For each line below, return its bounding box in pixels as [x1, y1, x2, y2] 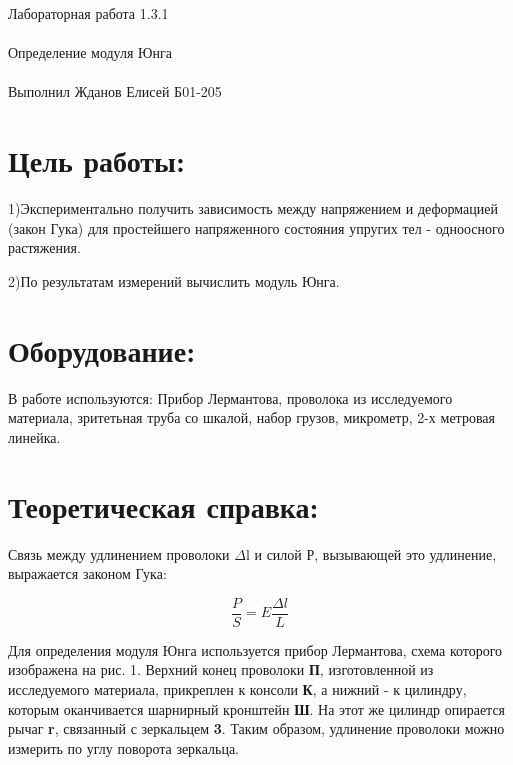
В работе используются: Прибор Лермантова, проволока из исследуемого [8, 387, 453, 408]
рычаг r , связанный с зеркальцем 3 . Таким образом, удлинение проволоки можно [8, 718, 505, 739]
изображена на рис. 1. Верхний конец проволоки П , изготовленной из [8, 659, 434, 680]
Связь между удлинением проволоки [8, 543, 230, 564]
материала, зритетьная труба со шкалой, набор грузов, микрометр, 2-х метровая [8, 407, 495, 428]
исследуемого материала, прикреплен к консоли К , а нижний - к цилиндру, [8, 678, 467, 699]
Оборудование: [8, 329, 196, 370]
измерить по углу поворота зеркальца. [8, 737, 240, 758]
